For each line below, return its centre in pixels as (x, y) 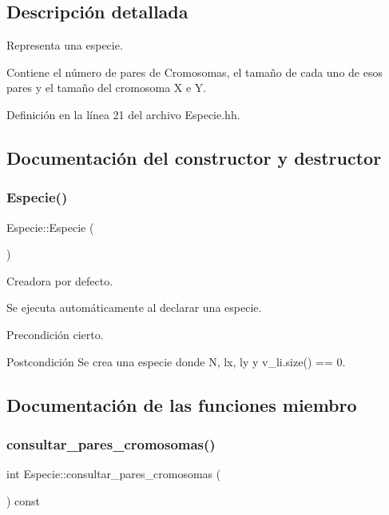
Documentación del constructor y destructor (194, 157)
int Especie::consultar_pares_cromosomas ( (114, 474)
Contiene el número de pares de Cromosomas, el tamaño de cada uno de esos (194, 72)
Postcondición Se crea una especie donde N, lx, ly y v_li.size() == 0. (176, 361)
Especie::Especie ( (50, 227)
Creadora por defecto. (60, 280)
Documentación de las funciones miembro (182, 404)
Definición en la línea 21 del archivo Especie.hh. (123, 114)
